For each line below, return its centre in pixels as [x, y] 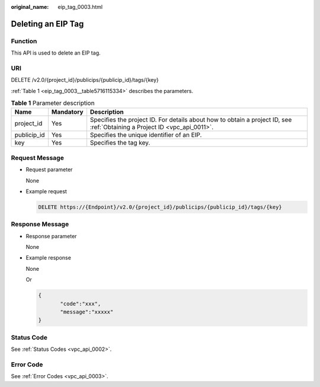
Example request [47, 191]
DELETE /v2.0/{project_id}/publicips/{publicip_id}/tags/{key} [85, 80]
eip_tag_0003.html [80, 7]
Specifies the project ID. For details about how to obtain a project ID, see [191, 120]
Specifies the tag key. [120, 143]
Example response [48, 258]
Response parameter [51, 236]
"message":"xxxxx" [87, 312]
